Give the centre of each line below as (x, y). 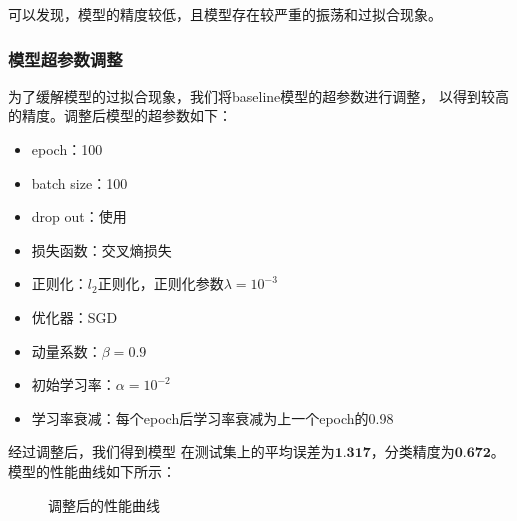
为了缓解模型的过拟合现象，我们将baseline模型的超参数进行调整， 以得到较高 (258, 95)
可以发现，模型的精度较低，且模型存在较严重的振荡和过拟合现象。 (225, 14)
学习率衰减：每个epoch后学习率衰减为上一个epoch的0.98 (212, 417)
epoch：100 (67, 149)
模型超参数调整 (65, 58)
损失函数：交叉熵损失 (101, 249)
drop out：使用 (79, 216)
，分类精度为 (412, 451)
